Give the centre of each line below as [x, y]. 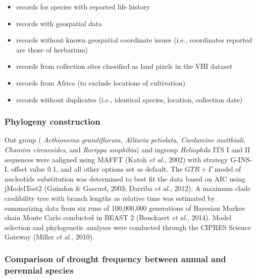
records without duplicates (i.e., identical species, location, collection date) [129, 99]
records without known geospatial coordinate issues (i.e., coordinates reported [134, 40]
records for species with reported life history [83, 6]
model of [228, 169]
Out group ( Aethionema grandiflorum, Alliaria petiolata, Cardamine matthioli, [125, 140]
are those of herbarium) [52, 49]
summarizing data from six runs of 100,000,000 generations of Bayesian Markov [125, 208]
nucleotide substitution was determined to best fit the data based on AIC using [125, 178]
